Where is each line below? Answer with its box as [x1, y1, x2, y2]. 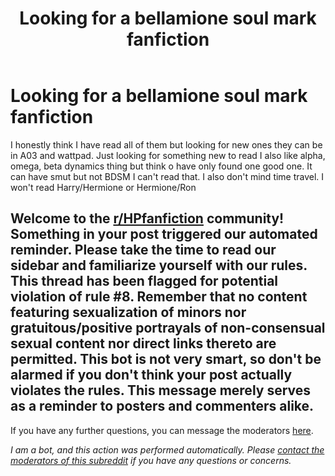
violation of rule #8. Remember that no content [10, 288, 308, 306]
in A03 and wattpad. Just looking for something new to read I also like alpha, [10, 149, 326, 161]
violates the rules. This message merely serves [10, 382, 312, 399]
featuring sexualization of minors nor [10, 304, 247, 321]
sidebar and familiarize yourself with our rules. [10, 257, 308, 274]
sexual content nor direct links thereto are [10, 335, 277, 352]
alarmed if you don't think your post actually [10, 367, 293, 384]
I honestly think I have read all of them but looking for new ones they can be [10, 138, 323, 151]
